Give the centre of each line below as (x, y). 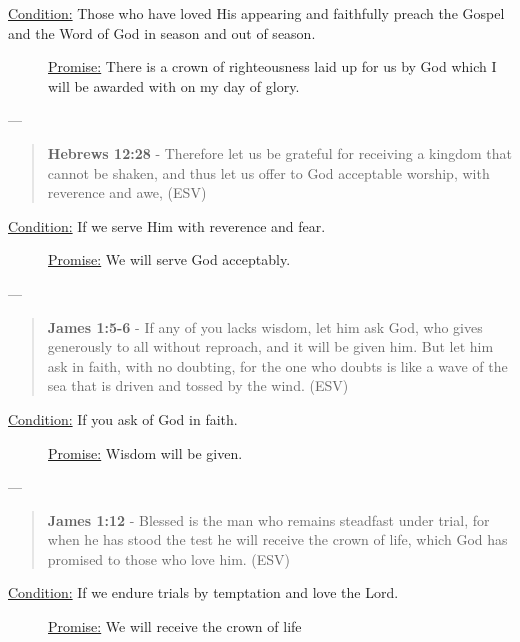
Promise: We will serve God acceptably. (169, 259)
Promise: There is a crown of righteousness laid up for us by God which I (272, 66)
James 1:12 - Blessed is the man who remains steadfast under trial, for (268, 519)
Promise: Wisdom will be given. (145, 452)
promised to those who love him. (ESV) (169, 558)
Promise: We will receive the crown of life (175, 626)
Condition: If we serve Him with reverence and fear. (167, 225)
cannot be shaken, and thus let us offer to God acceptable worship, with (268, 172)
